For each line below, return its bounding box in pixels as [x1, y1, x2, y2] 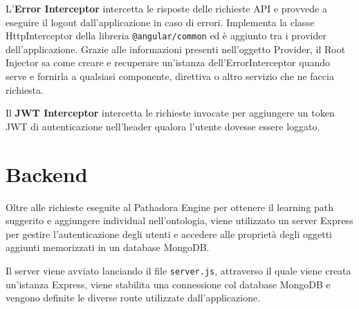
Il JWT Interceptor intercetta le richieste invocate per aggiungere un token [6, 106, 335, 120]
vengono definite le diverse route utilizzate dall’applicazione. [6, 290, 261, 305]
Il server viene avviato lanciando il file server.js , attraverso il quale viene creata [6, 263, 351, 277]
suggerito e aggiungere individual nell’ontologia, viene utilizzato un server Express [6, 213, 353, 228]
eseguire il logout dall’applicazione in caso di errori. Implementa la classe [6, 14, 315, 29]
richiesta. [6, 82, 44, 97]
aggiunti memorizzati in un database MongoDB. [6, 240, 210, 255]
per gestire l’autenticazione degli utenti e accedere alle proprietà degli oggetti [6, 226, 332, 241]
